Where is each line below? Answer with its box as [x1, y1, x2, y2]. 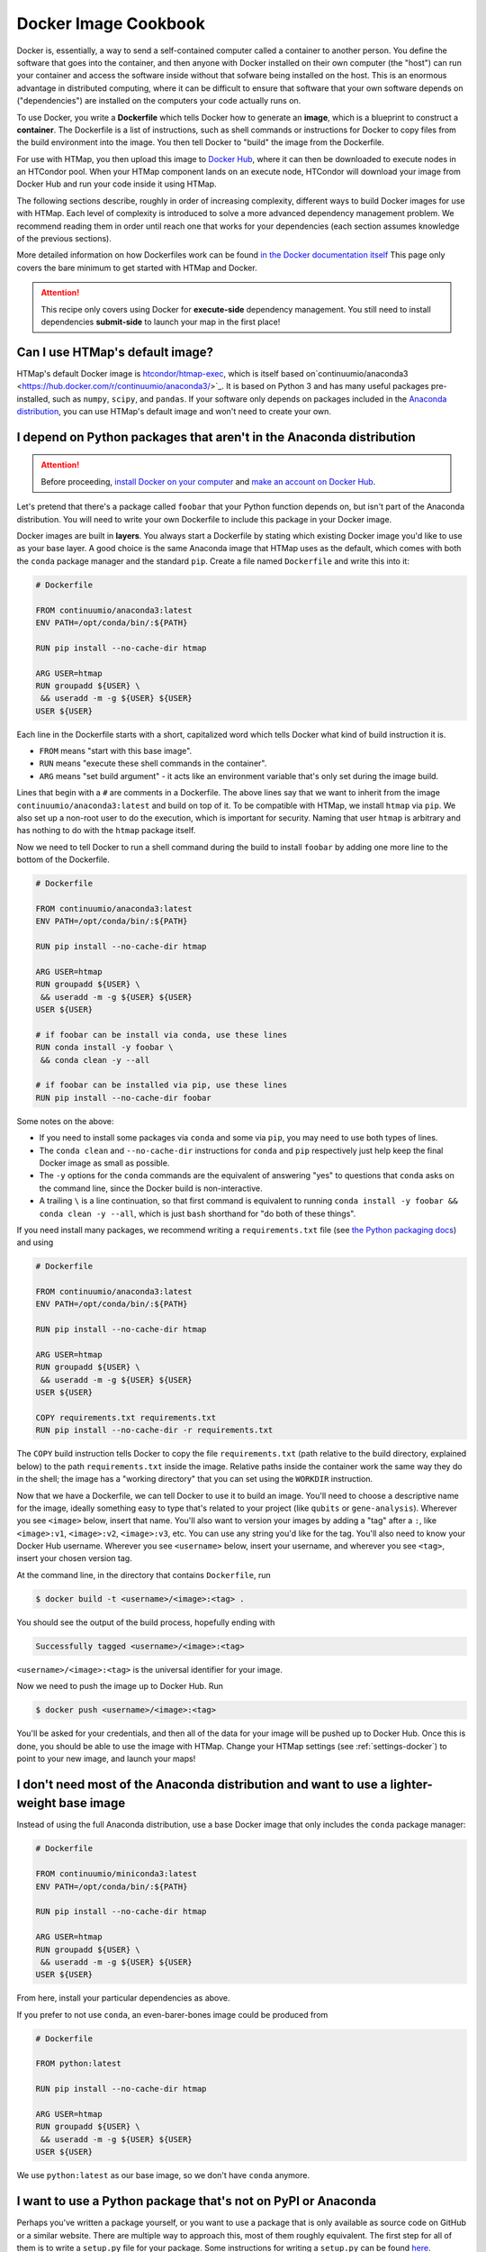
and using [16, 1237, 54, 1248]
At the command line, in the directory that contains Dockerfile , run [16, 1569, 271, 1580]
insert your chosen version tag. [16, 1553, 132, 1564]
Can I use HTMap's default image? [16, 344, 214, 359]
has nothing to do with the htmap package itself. [16, 825, 196, 836]
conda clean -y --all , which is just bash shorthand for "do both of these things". [39, 1208, 356, 1219]
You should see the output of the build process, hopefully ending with [16, 1617, 275, 1628]
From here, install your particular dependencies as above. [16, 1993, 230, 2003]
